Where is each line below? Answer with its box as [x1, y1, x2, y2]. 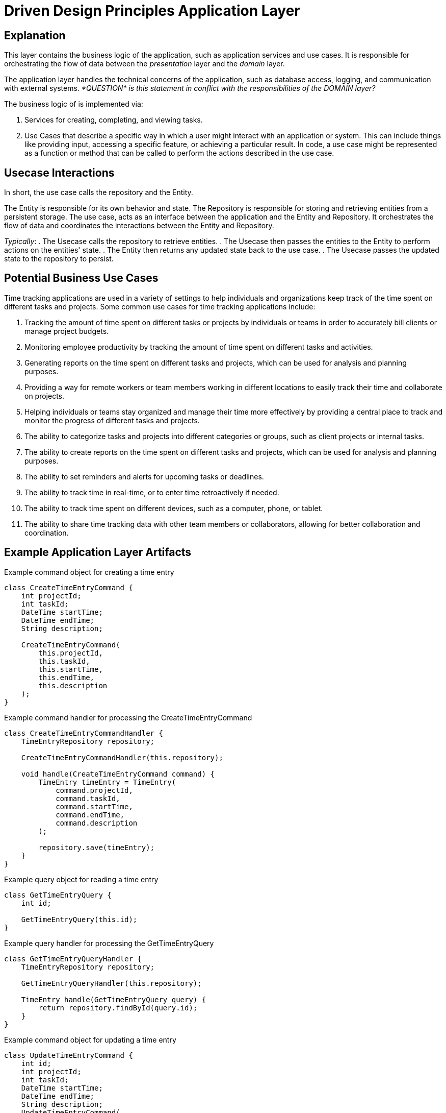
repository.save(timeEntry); [38, 843, 155, 852]
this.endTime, [38, 673, 95, 682]
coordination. [24, 528, 69, 537]
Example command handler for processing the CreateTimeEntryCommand [4, 713, 252, 722]
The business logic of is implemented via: [4, 100, 143, 109]
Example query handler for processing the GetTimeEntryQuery [4, 938, 214, 948]
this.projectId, [38, 648, 103, 657]
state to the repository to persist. [4, 254, 114, 263]
